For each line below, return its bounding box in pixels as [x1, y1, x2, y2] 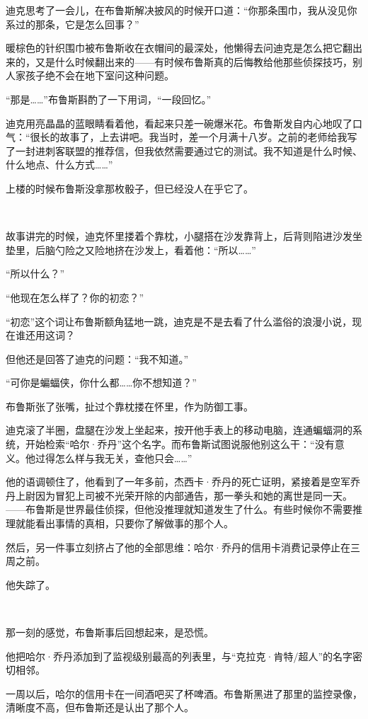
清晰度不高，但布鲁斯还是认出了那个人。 [6, 700, 194, 715]
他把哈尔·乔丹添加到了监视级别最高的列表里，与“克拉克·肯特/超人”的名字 [6, 648, 352, 663]
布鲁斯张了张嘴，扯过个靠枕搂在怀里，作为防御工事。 [6, 398, 253, 413]
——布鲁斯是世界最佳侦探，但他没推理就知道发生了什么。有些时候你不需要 [6, 502, 352, 517]
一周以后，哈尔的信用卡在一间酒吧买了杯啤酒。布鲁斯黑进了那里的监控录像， [6, 686, 362, 701]
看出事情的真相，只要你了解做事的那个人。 [35, 516, 234, 531]
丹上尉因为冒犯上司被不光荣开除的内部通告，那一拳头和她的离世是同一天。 [6, 488, 352, 502]
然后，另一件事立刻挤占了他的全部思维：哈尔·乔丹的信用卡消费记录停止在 [6, 539, 350, 554]
